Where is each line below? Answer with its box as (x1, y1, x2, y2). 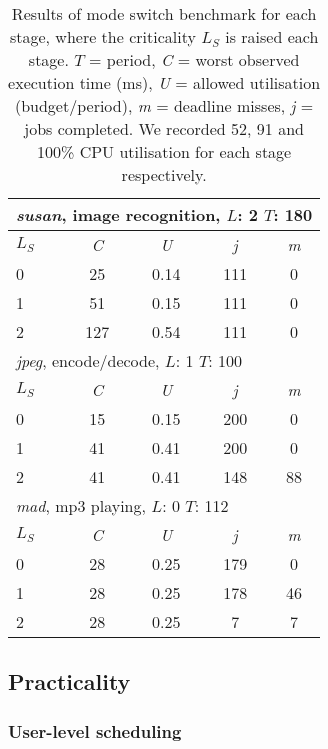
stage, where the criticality (9, 25, 196, 48)
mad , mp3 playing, (16, 494, 146, 517)
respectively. (121, 163, 207, 186)
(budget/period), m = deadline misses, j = (14, 94, 314, 117)
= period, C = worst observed (88, 48, 300, 71)
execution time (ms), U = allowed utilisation (8, 71, 321, 94)
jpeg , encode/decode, (16, 349, 160, 372)
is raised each (225, 25, 319, 48)
